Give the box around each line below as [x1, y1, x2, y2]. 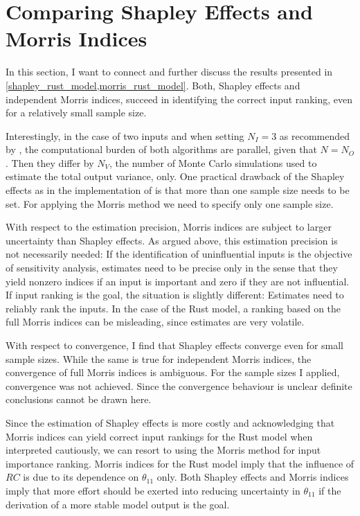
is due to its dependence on [23, 470, 139, 484]
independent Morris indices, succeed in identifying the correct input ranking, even [6, 91, 352, 106]
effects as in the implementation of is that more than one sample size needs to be [6, 183, 350, 197]
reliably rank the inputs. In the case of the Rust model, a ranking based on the [6, 301, 341, 315]
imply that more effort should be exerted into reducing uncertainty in [6, 483, 300, 497]
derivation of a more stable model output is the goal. [6, 497, 230, 511]
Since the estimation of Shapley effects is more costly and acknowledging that [6, 415, 335, 429]
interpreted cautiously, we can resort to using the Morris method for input [6, 443, 321, 457]
